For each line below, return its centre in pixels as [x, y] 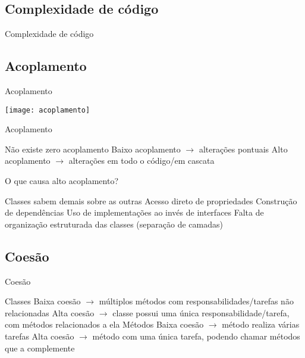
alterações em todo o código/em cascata [142, 161]
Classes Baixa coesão [43, 301]
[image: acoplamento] [48, 110]
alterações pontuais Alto [243, 149]
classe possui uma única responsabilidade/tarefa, [201, 312]
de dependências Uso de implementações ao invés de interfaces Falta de [134, 212]
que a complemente [40, 348]
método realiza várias [261, 324]
